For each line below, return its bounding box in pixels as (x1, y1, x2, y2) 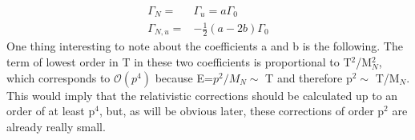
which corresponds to (6, 69, 111, 86)
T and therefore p (265, 69, 353, 86)
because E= (155, 69, 213, 86)
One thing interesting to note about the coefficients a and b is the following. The (6, 38, 403, 54)
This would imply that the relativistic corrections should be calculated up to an (6, 86, 398, 103)
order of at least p (6, 102, 95, 119)
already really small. (6, 118, 106, 134)
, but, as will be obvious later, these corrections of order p (99, 102, 385, 119)
